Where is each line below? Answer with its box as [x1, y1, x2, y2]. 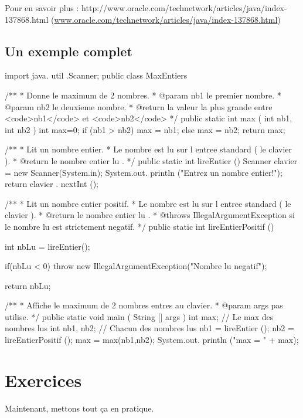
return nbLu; [5, 279, 51, 291]
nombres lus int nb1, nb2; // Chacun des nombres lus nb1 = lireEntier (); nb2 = [5, 322, 294, 334]
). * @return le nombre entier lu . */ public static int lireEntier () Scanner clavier [5, 154, 298, 166]
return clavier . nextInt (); [5, 178, 98, 190]
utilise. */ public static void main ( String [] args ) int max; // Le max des [5, 310, 274, 322]
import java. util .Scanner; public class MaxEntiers [5, 69, 188, 81]
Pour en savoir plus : [5, 2, 79, 13]
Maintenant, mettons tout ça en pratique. [5, 402, 154, 414]
